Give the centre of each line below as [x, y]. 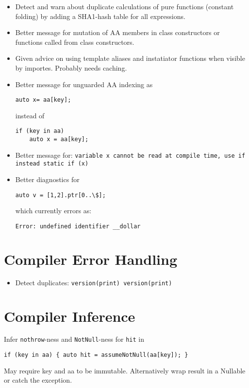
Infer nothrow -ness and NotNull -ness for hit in [74, 339]
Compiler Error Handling [91, 259]
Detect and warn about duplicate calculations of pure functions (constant [124, 6]
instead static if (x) [52, 164]
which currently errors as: [53, 211]
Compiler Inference [70, 316]
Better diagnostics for [47, 179]
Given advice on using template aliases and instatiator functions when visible [130, 58]
